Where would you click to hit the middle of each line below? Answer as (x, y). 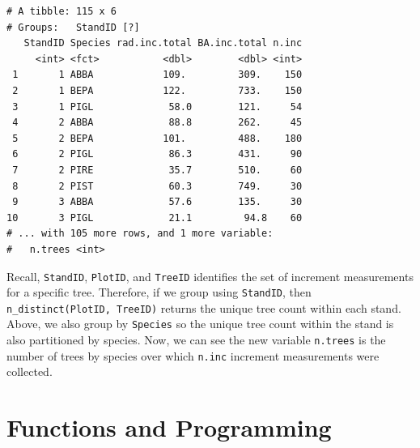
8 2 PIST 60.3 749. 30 (157, 186)
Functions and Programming (169, 427)
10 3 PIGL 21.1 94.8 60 (155, 218)
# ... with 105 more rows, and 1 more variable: (140, 234)
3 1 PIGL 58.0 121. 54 (157, 107)
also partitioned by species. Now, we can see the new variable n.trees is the (196, 340)
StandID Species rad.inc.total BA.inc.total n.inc (163, 43)
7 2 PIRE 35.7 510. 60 (157, 170)
